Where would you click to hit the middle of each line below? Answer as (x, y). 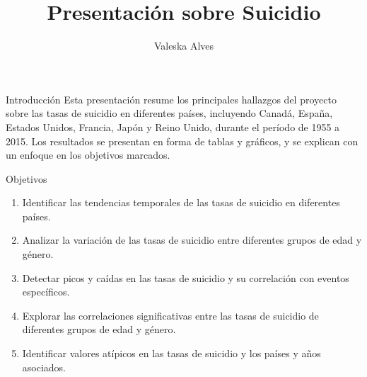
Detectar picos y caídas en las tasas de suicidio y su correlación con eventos (186, 277)
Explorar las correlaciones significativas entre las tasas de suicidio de (170, 315)
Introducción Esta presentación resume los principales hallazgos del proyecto (171, 99)
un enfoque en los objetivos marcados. (88, 155)
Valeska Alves (184, 46)
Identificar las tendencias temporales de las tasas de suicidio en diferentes (181, 202)
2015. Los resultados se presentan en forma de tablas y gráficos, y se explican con (182, 141)
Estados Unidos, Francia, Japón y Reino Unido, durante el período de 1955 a (173, 126)
